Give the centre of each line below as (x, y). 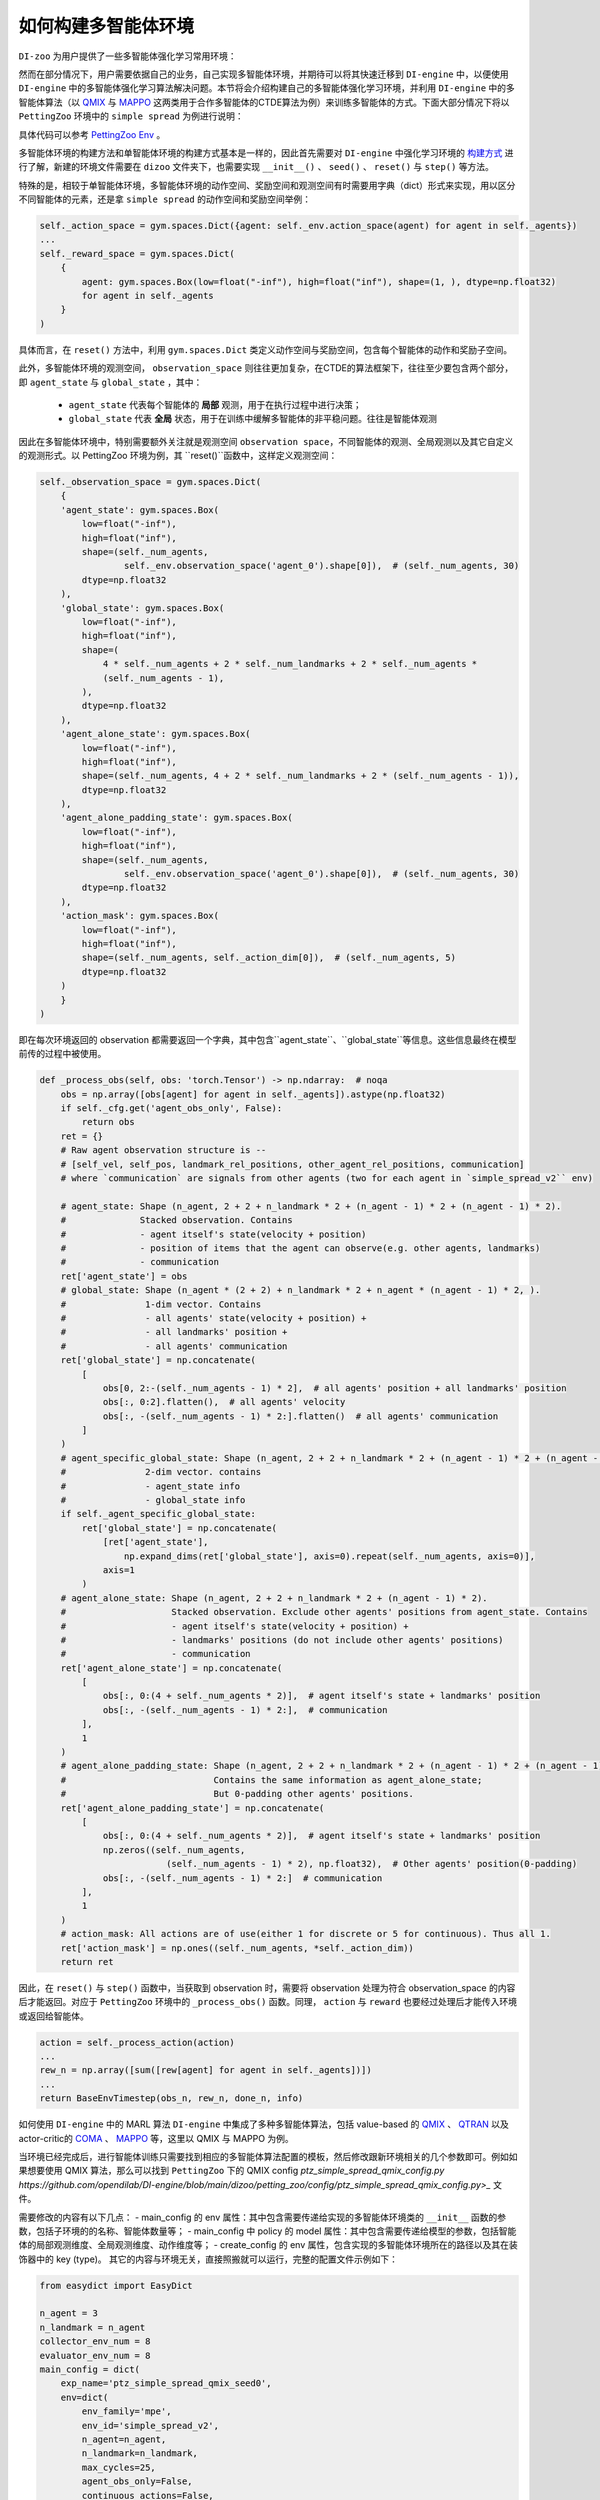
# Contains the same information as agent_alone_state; (271, 1779)
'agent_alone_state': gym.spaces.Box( (155, 734)
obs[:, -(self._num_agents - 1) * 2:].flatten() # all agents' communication (300, 1416)
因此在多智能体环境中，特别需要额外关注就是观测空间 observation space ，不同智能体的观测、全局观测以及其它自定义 (266, 441)
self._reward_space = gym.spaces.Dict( (137, 253)
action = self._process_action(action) (137, 2042)
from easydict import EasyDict (116, 2285)
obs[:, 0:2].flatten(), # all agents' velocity (224, 1402)
